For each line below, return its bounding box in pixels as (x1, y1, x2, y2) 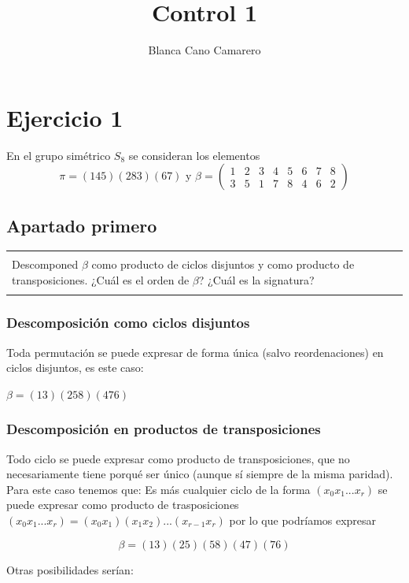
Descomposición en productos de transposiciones (6, 419, 321, 439)
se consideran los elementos (128, 147, 260, 163)
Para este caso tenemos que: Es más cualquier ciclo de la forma (6, 481, 311, 497)
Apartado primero (6, 213, 157, 237)
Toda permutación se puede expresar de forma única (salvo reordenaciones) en (6, 343, 384, 360)
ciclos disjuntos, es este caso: (6, 359, 144, 376)
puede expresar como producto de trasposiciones (6, 496, 239, 513)
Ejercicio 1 (6, 101, 123, 133)
